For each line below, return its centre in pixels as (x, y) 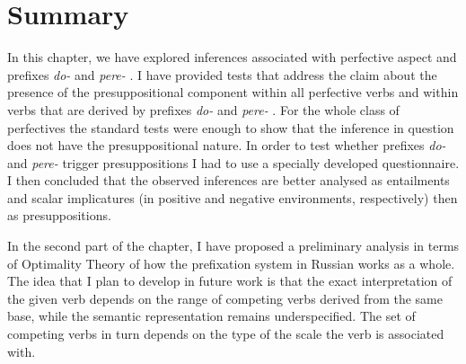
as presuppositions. (59, 215)
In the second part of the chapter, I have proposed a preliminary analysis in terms (233, 246)
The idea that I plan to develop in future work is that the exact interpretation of (230, 281)
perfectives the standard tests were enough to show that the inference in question (231, 127)
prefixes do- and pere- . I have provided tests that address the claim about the (222, 74)
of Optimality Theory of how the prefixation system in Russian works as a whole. (231, 263)
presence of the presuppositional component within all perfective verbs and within (233, 92)
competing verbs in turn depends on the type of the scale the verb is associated (226, 334)
